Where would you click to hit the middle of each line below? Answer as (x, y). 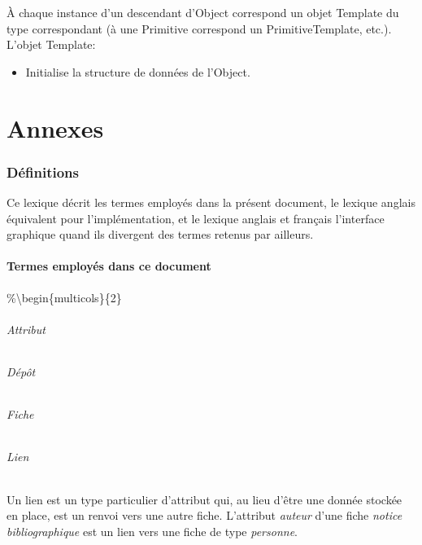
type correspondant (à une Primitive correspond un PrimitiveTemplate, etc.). (199, 28)
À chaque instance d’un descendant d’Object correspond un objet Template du (203, 12)
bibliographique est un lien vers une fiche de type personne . (152, 531)
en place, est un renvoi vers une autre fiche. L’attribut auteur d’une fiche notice (204, 515)
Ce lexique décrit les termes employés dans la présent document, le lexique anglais (211, 202)
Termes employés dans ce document (109, 266)
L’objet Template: (51, 44)
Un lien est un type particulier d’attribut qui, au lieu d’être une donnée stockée (204, 499)
